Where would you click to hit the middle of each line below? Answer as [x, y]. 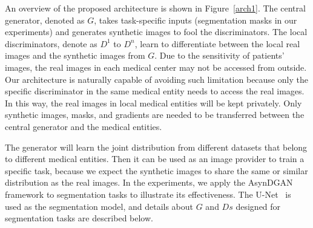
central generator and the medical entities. [84, 126]
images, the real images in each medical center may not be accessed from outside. [156, 67]
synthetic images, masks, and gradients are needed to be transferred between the [155, 115]
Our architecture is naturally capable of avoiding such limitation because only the [156, 79]
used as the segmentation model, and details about [99, 206]
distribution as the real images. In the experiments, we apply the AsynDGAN [149, 182]
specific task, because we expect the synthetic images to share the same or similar [156, 170]
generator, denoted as [45, 20]
